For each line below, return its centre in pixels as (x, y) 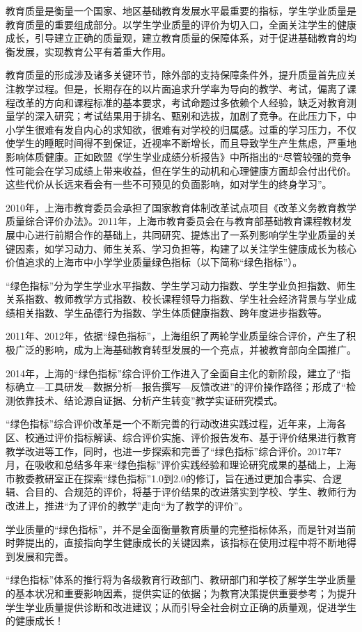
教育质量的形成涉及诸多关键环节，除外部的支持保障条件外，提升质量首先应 (176, 75)
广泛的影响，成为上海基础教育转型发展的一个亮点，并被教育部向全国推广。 (186, 350)
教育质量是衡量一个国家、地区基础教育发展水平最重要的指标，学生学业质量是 (181, 10)
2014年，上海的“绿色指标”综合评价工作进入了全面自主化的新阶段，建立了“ (173, 373)
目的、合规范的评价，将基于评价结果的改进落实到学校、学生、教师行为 (195, 492)
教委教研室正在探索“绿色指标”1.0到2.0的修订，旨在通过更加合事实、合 (173, 478)
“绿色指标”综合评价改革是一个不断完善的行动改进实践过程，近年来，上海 (171, 424)
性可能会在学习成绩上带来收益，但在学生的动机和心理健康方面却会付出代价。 (181, 170)
